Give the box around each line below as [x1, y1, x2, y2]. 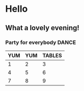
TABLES [42, 52, 62, 59]
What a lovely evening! [5, 24, 80, 32]
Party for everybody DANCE [5, 39, 76, 46]
